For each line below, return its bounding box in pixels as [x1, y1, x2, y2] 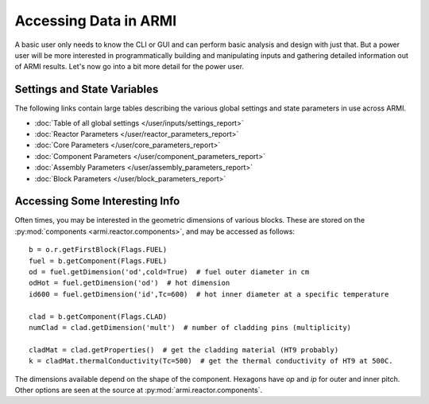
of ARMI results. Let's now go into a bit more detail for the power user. [14, 62, 245, 72]
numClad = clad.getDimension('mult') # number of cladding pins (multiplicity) [29, 323, 352, 332]
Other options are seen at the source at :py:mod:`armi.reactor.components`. [14, 385, 262, 394]
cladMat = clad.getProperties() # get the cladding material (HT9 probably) [29, 345, 339, 354]
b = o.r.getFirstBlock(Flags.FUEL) [29, 245, 168, 254]
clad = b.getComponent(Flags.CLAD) [29, 312, 168, 321]
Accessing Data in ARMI [14, 12, 177, 29]
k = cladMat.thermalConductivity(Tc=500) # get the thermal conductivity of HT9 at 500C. [29, 356, 393, 366]
